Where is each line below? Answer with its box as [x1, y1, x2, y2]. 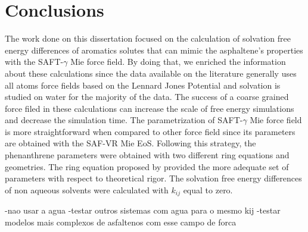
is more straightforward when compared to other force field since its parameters [5, 125, 295, 137]
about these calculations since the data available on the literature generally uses [5, 67, 297, 79]
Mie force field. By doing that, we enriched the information [70, 55, 286, 68]
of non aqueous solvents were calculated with [5, 183, 169, 196]
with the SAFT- [5, 55, 64, 68]
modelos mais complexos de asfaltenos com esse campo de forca [5, 215, 237, 228]
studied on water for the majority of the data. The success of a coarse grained [5, 90, 289, 103]
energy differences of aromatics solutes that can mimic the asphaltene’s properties [5, 43, 303, 56]
